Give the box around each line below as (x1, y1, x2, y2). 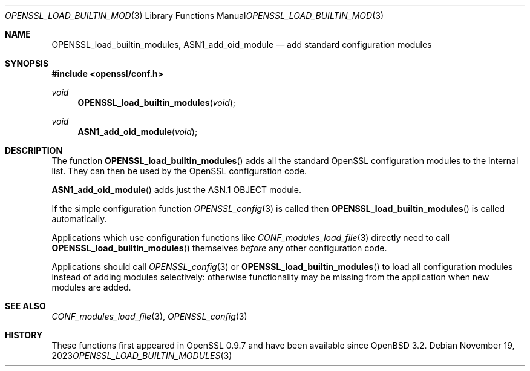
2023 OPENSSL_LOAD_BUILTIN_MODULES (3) (51, 350, 232, 361)
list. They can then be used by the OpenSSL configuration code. (51, 166, 307, 176)
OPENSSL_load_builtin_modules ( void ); (77, 97, 236, 108)
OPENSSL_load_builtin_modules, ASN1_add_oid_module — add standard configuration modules (51, 39, 432, 50)
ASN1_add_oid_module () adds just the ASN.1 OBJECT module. (51, 185, 301, 195)
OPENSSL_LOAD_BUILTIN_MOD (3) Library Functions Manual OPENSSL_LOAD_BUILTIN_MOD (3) (5, 10, 384, 21)
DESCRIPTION (5, 145, 63, 156)
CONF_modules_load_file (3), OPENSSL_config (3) (51, 311, 247, 321)
